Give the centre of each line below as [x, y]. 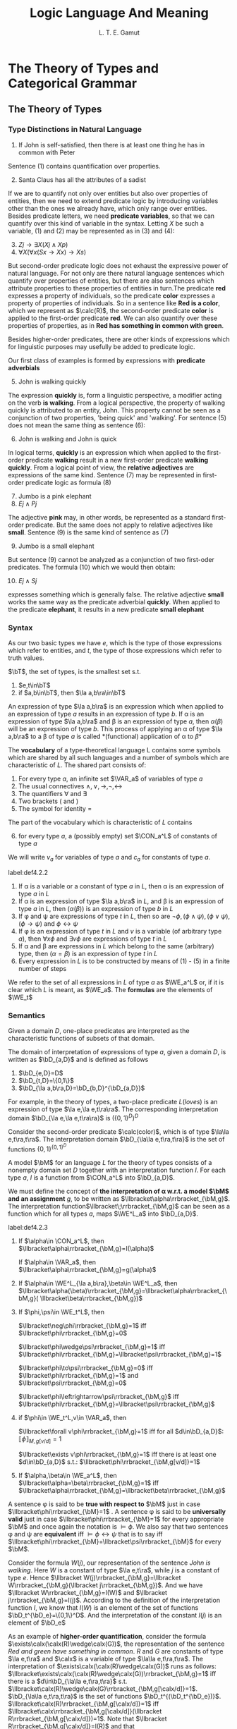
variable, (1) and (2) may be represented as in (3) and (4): [91, 231]
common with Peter [47, 152]
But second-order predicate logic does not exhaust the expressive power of [118, 265]
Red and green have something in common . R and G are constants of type [116, 1651]
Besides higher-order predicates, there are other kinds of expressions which [119, 339]
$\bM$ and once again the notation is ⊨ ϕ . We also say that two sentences [118, 1527]
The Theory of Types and [84, 68]
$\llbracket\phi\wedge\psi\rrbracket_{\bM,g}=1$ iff [92, 1347]
